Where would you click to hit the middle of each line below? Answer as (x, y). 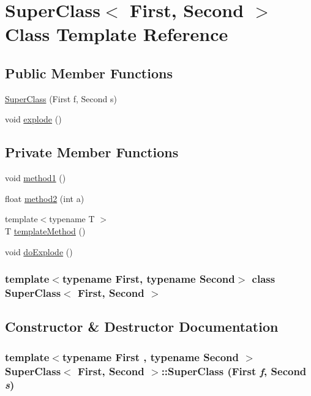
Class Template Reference (117, 34)
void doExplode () (39, 251)
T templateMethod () (45, 230)
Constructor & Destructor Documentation (142, 327)
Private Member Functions (92, 152)
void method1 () (36, 178)
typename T (72, 219)
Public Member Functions (89, 73)
